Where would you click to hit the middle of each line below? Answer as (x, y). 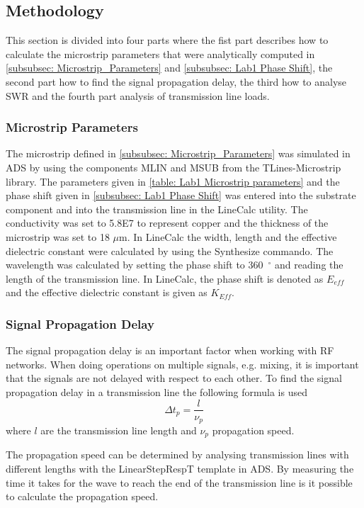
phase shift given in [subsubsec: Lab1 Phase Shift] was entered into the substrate (181, 195)
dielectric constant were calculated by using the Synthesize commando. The (170, 250)
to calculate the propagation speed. (82, 496)
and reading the (309, 265)
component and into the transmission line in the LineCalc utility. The (157, 209)
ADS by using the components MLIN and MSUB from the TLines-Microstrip (174, 167)
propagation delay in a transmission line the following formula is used (157, 391)
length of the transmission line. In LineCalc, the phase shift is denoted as (165, 278)
